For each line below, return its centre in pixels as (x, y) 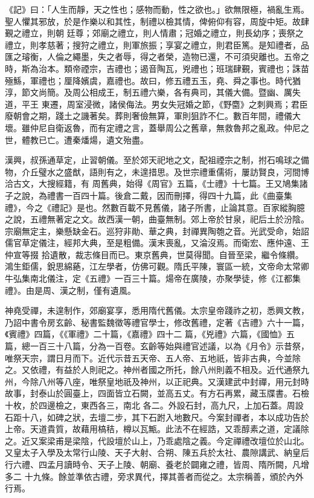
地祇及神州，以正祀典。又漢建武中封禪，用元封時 (212, 381)
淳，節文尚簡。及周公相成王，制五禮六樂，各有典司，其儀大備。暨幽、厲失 (153, 92)
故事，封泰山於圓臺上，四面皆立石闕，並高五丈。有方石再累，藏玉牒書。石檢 (157, 393)
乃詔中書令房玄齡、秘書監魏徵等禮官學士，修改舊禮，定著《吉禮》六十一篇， (157, 322)
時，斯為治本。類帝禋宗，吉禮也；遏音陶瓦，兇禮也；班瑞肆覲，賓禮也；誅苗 (157, 68)
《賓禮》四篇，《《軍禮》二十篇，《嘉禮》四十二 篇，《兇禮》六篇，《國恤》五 (150, 334)
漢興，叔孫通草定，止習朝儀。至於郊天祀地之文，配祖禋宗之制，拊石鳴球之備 (157, 160)
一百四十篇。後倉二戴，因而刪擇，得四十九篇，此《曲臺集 (178, 195)
